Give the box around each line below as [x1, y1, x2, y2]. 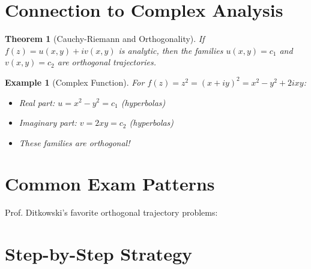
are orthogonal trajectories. [57, 56, 157, 68]
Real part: [19, 96, 55, 108]
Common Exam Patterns [5, 171, 215, 196]
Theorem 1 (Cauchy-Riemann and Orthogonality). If [5, 32, 205, 45]
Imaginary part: [19, 116, 77, 129]
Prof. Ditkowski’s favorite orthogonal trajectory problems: [5, 206, 218, 219]
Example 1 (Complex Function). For [5, 75, 145, 88]
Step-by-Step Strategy [5, 241, 192, 266]
